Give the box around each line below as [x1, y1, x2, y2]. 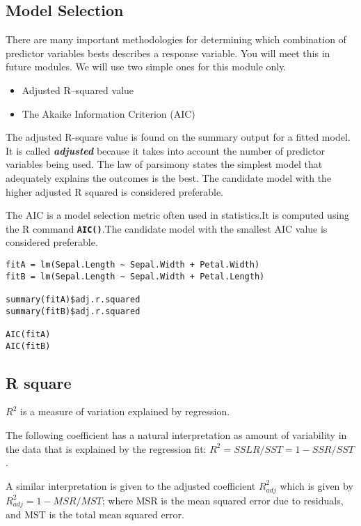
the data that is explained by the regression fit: [6, 441, 207, 456]
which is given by [280, 478, 353, 493]
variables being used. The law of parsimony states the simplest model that [6, 157, 323, 171]
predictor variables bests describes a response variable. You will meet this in [6, 45, 330, 60]
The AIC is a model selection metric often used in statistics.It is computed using [6, 208, 350, 222]
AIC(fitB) [6, 341, 51, 351]
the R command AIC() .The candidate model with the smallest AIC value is [6, 221, 328, 235]
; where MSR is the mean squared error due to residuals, [102, 493, 344, 507]
